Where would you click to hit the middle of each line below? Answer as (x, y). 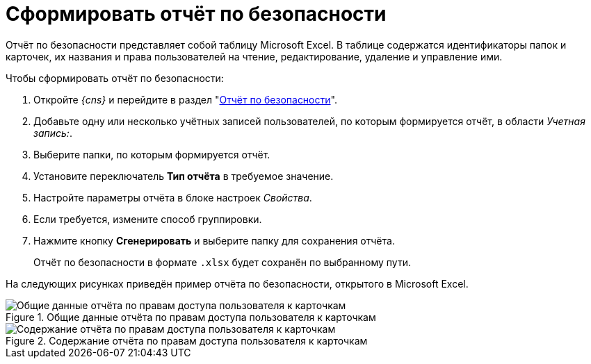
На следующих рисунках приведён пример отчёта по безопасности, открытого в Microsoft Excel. (237, 283)
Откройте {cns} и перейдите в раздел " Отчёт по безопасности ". (185, 99)
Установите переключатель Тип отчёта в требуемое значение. (184, 176)
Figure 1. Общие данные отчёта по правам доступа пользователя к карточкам (191, 317)
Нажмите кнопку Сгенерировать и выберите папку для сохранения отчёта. (214, 240)
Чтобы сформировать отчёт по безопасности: (115, 78)
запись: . (53, 133)
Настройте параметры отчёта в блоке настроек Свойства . (173, 197)
